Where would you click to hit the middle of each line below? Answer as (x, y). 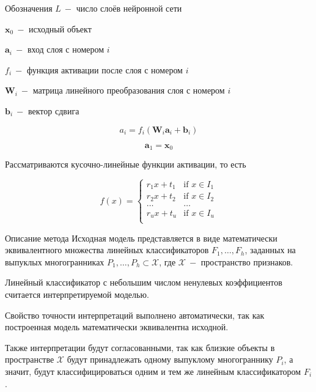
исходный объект (60, 28)
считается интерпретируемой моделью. (77, 294)
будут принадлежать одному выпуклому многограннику (170, 359)
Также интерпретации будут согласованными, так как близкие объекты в (140, 347)
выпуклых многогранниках (55, 261)
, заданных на (270, 250)
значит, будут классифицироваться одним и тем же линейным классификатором (153, 371)
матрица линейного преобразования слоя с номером (129, 90)
